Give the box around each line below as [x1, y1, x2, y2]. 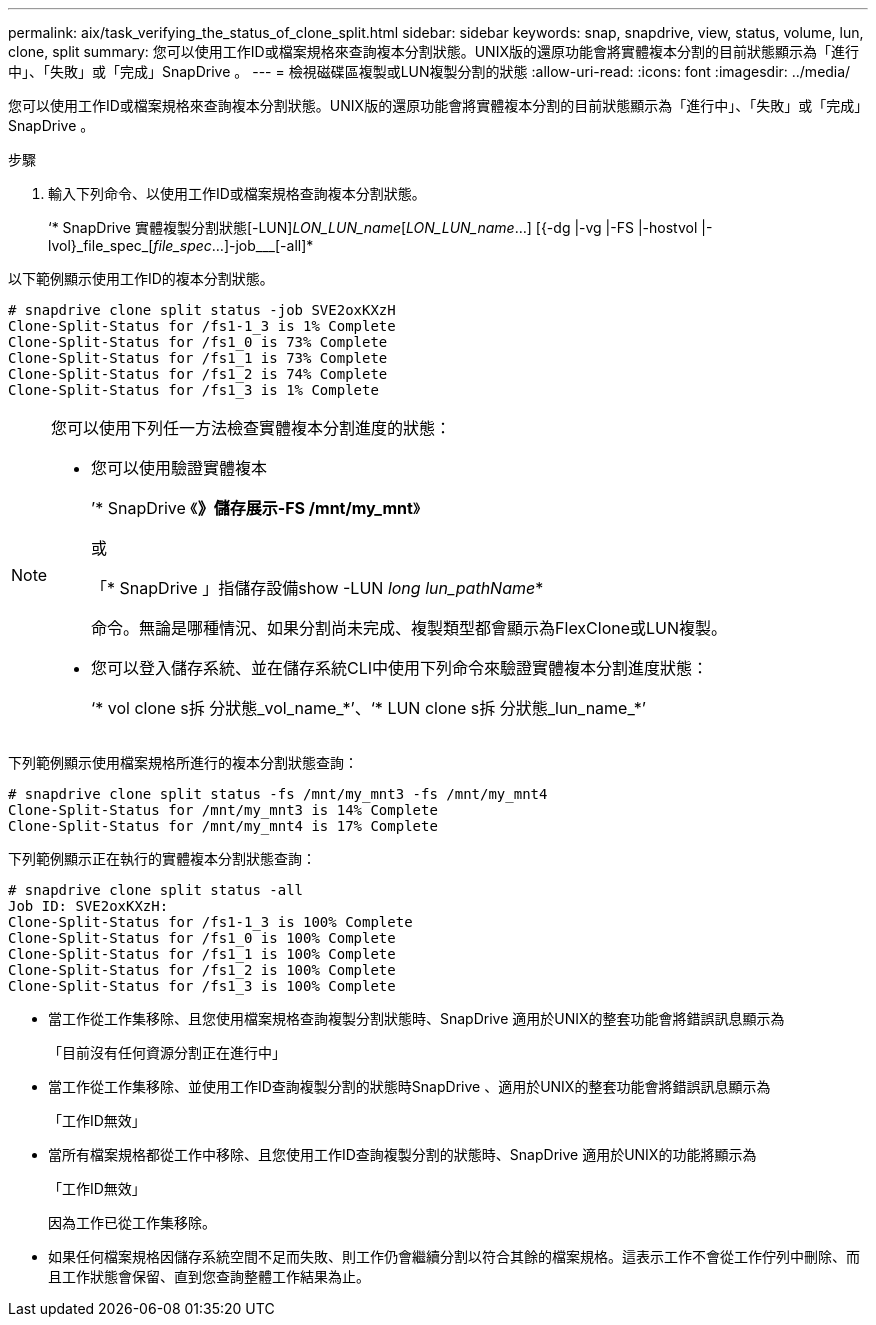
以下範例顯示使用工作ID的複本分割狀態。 [8, 270, 274, 287]
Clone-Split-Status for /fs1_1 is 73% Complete [8, 350, 388, 366]
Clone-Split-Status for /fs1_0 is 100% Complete [8, 930, 396, 946]
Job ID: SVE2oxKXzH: [8, 898, 169, 914]
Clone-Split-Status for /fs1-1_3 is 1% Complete [8, 318, 396, 334]
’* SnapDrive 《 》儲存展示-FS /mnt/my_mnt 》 [91, 498, 421, 518]
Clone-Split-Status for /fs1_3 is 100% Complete [8, 978, 396, 994]
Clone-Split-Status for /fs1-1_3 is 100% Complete [8, 914, 413, 930]
